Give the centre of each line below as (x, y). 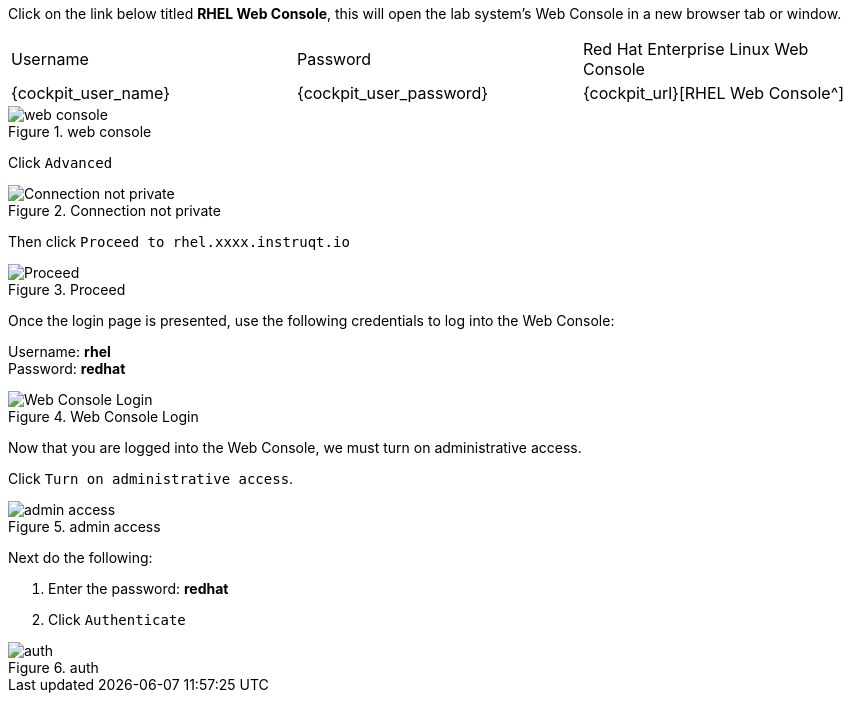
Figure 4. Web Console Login (103, 416)
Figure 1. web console (80, 131)
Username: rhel (59, 351)
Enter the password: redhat (138, 588)
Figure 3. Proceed (67, 289)
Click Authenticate (117, 619)
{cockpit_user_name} (91, 93)
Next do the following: (80, 557)
